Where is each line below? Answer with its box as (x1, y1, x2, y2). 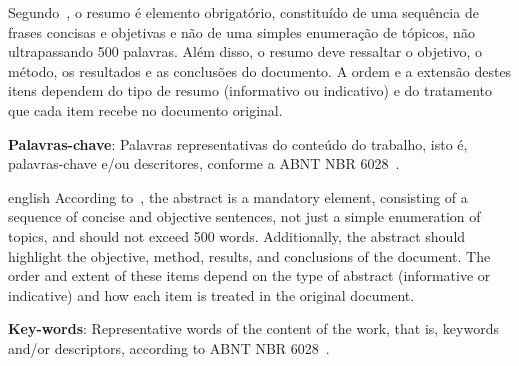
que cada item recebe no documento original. (8, 99, 283, 120)
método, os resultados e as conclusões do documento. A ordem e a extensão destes (8, 60, 512, 81)
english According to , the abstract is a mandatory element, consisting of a (8, 186, 468, 207)
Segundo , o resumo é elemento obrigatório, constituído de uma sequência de (8, 2, 479, 22)
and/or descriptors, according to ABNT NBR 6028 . (8, 337, 330, 358)
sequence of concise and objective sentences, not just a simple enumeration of (8, 206, 481, 227)
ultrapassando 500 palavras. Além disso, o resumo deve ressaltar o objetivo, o (8, 41, 483, 62)
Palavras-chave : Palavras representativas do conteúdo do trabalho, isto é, (8, 133, 468, 154)
